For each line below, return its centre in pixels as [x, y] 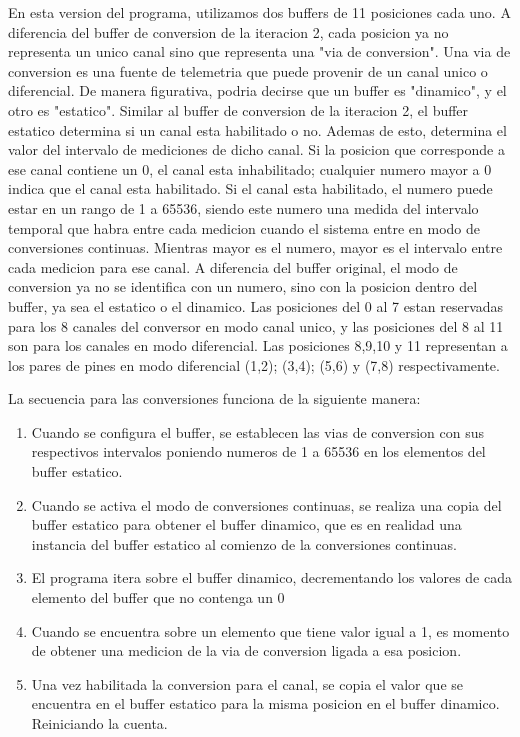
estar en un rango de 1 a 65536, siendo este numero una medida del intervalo [243, 207]
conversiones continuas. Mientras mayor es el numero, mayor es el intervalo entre [255, 247]
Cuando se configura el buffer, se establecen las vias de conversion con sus [257, 431]
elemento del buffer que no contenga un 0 [158, 597]
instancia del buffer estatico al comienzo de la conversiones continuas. [244, 543]
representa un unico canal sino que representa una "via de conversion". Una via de [259, 51]
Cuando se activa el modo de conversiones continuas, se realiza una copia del [266, 504]
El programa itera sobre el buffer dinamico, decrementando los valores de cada [271, 577]
